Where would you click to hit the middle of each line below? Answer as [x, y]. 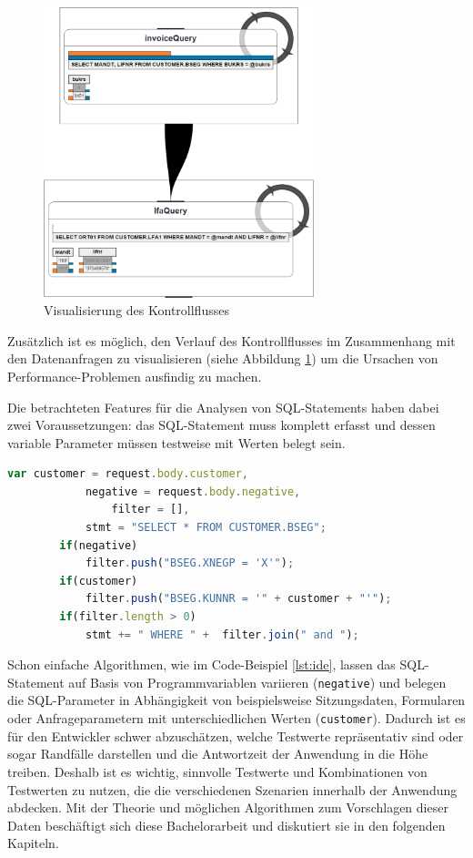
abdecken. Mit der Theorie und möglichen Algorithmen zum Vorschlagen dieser [228, 807]
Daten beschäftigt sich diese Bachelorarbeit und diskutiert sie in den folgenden [226, 825]
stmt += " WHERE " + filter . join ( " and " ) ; [222, 634]
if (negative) [99, 545]
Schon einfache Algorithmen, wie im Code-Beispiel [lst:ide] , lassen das [201, 664]
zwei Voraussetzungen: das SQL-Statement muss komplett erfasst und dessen [221, 425]
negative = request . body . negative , [193, 491]
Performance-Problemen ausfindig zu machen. [135, 376]
